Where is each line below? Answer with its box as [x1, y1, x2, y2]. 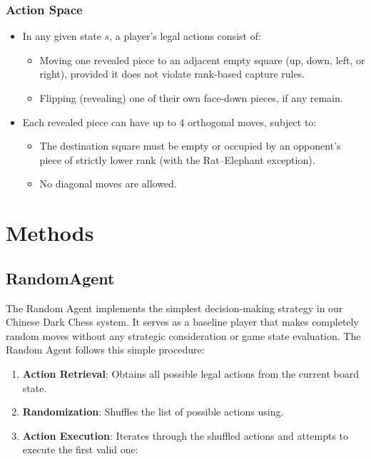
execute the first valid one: [22, 442, 138, 457]
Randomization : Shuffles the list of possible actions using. [22, 404, 284, 419]
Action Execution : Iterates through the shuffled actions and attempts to [22, 428, 349, 443]
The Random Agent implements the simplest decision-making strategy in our [6, 300, 343, 315]
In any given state [22, 29, 101, 43]
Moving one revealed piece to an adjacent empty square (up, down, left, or [39, 52, 365, 67]
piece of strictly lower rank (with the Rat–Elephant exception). [39, 152, 315, 167]
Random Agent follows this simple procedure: [6, 342, 205, 357]
